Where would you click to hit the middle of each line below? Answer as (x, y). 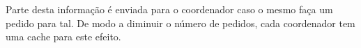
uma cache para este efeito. (63, 37)
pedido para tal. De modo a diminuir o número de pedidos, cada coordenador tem (180, 23)
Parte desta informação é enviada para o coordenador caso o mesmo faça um (169, 9)
